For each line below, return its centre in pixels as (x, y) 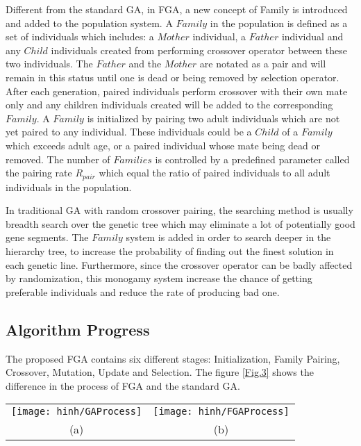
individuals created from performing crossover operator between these (199, 50)
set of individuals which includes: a (80, 36)
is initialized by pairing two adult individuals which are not (213, 118)
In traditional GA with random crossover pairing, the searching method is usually (179, 210)
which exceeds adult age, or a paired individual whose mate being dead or (163, 145)
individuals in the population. (69, 187)
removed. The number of (58, 159)
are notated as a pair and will (263, 64)
